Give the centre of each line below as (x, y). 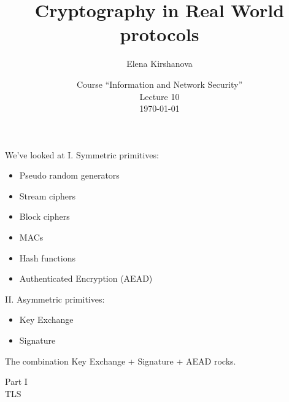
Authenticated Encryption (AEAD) (86, 278)
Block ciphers (44, 216)
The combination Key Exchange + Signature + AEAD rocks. (121, 361)
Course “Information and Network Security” (160, 84)
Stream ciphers (47, 195)
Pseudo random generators (69, 175)
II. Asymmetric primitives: (55, 299)
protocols (160, 34)
